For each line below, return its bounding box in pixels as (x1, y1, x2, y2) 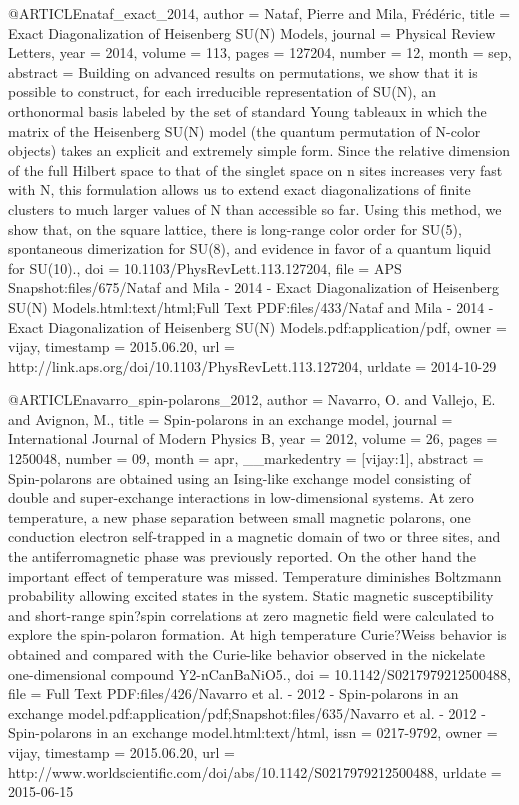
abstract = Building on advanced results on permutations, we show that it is (8, 61, 478, 82)
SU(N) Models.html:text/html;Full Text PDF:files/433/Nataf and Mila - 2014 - (8, 296, 494, 317)
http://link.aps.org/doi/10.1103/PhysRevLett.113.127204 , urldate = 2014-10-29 (8, 355, 497, 376)
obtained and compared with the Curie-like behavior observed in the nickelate (8, 644, 486, 664)
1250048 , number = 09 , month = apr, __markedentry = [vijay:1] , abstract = (8, 448, 484, 469)
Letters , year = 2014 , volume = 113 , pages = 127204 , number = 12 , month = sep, (8, 42, 512, 63)
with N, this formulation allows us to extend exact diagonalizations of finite (8, 179, 471, 200)
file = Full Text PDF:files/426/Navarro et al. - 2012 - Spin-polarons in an (8, 683, 459, 704)
